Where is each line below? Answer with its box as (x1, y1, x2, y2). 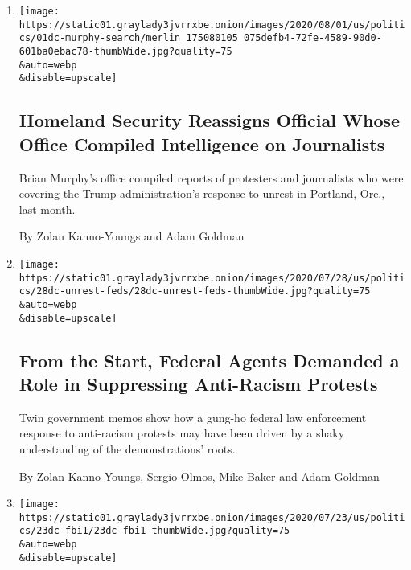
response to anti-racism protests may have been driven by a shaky (18, 424, 345, 441)
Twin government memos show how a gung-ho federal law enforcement (18, 408, 367, 425)
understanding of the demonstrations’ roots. (18, 440, 236, 457)
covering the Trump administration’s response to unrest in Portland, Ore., (18, 185, 385, 202)
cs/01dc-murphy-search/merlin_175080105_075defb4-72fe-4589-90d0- (18, 32, 382, 44)
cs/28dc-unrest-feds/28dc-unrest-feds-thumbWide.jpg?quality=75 (18, 285, 371, 297)
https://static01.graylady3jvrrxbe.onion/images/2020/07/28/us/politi (18, 272, 405, 284)
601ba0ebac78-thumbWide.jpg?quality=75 (18, 45, 232, 57)
